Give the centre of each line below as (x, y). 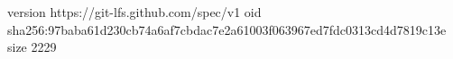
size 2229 (32, 47)
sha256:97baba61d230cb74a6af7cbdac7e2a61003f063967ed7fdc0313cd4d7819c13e (227, 29)
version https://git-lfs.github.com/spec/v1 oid (134, 12)
